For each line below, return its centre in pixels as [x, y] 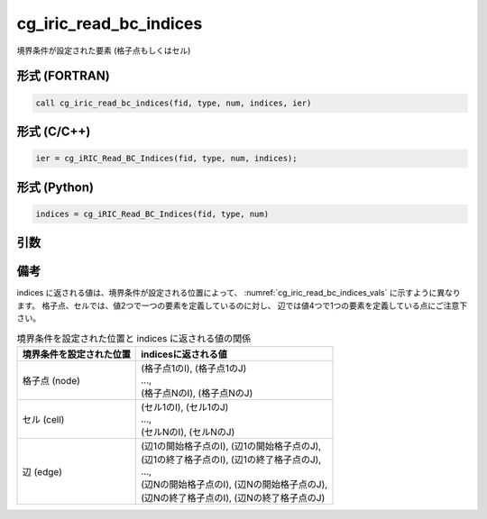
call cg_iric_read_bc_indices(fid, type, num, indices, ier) [174, 103]
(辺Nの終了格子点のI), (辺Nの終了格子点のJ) [233, 497]
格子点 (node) [51, 380]
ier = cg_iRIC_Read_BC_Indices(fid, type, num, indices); [166, 159]
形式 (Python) [55, 187]
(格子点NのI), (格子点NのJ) [197, 393]
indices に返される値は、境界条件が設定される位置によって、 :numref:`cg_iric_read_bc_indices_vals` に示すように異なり [239, 293]
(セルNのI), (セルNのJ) [188, 432]
